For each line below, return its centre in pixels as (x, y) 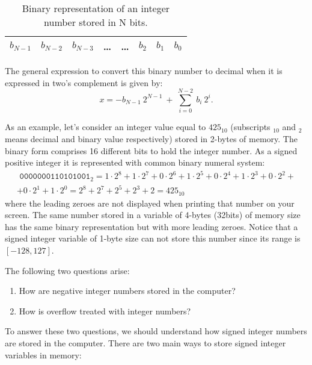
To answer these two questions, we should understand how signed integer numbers (156, 331)
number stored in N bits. (96, 22)
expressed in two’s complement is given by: (84, 82)
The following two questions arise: (67, 270)
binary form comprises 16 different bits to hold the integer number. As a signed (151, 150)
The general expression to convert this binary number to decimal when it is (144, 70)
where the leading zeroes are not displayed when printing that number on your (150, 203)
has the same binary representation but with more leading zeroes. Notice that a (151, 226)
